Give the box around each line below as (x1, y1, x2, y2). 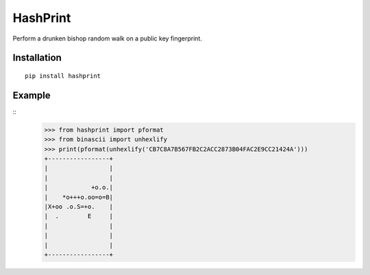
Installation (12, 52, 62, 64)
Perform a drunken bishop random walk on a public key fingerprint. (12, 34, 202, 43)
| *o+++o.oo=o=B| (44, 193, 113, 201)
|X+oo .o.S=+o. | (44, 202, 113, 211)
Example (12, 89, 51, 101)
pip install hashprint (25, 72, 101, 80)
